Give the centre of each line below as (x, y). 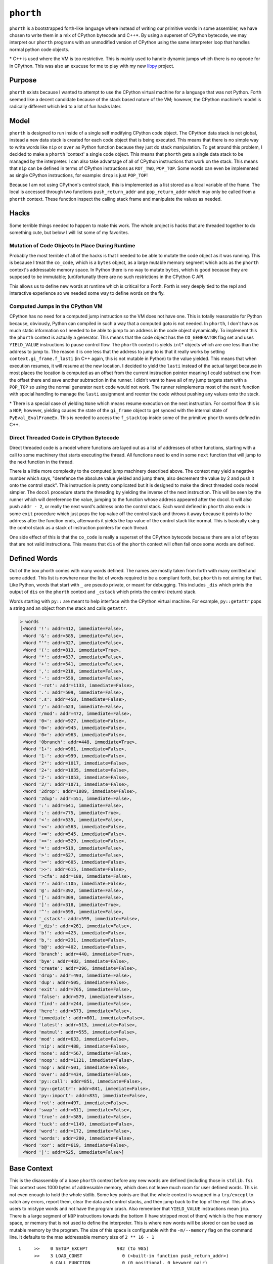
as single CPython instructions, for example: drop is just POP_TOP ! (79, 175)
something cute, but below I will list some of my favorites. (69, 232)
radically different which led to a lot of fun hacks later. (65, 107)
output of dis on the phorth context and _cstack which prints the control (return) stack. (103, 592)
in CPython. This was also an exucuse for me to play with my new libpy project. (92, 66)
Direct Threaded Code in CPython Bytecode (64, 437)
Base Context (31, 1168)
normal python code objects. (39, 49)
